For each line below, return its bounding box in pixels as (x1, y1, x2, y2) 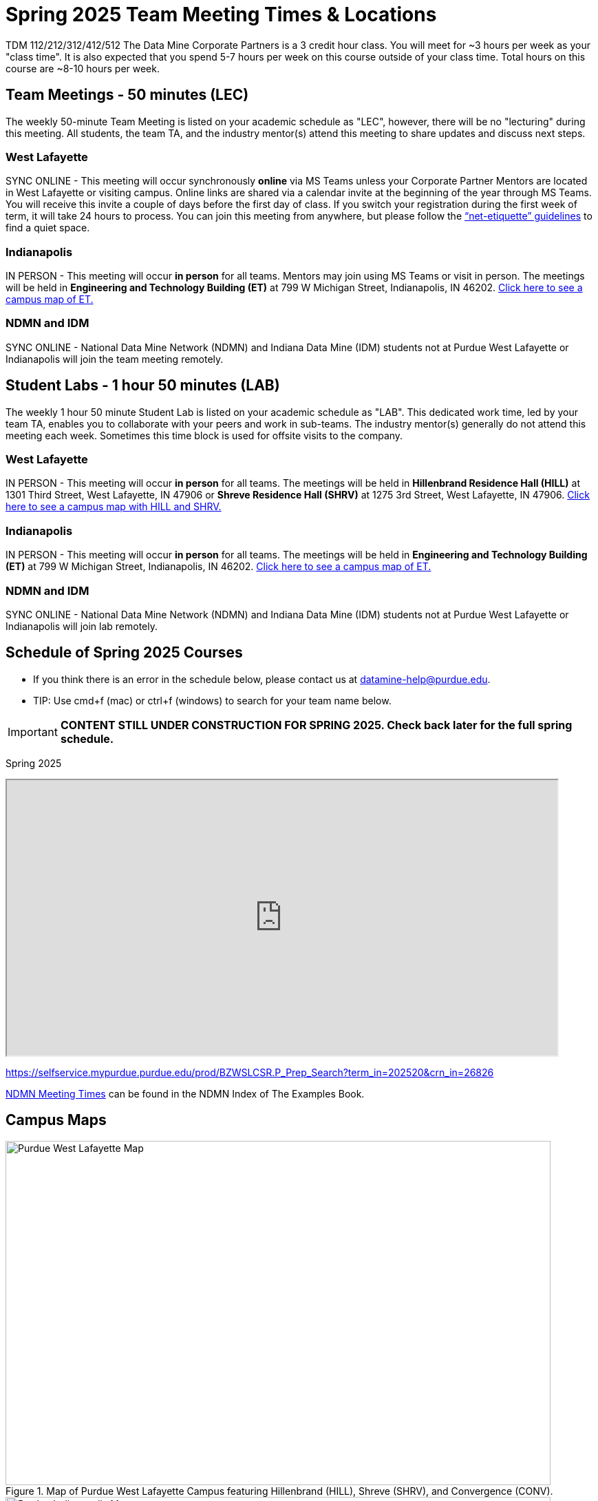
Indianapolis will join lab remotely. (6, 620, 158, 632)
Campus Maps (6, 1111, 107, 1129)
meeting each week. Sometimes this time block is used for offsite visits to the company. (6, 429, 403, 441)
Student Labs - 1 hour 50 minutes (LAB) (6, 377, 280, 395)
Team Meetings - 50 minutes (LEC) (6, 86, 249, 104)
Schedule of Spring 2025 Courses (6, 644, 243, 662)
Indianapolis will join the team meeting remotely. (6, 353, 224, 365)
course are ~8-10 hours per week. (6, 62, 160, 74)
